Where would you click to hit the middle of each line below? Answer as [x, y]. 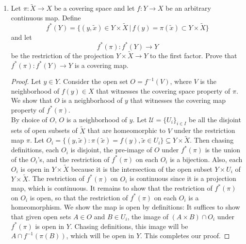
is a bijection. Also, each [206, 159]
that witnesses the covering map [178, 100]
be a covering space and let [94, 8]
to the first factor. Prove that [194, 55]
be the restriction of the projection [62, 55]
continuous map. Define [46, 17]
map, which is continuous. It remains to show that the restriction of [112, 188]
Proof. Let [26, 81]
